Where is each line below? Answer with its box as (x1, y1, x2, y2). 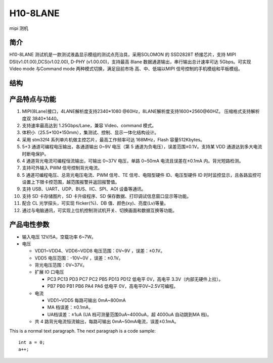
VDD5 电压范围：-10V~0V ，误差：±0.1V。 (34, 255, 123, 261)
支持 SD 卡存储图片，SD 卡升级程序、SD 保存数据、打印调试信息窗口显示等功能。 (22, 193, 192, 199)
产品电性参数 (9, 220, 50, 229)
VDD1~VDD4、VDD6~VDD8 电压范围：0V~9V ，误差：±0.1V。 (34, 248, 165, 254)
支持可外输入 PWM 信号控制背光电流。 (22, 165, 103, 171)
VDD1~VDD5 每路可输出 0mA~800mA (47, 297, 126, 303)
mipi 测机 (9, 25, 29, 31)
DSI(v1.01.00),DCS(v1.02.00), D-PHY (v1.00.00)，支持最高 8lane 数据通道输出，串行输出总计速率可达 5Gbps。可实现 (9, 59, 251, 65)
